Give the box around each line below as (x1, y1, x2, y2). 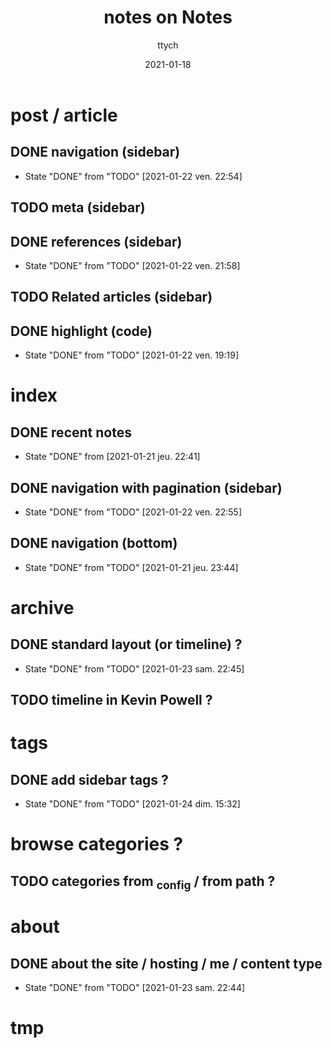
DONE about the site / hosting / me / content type (10, 955, 323, 972)
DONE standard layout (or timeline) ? (10, 636, 243, 653)
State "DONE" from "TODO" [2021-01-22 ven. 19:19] (24, 349, 240, 361)
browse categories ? (10, 833, 184, 856)
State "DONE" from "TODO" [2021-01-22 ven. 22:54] (24, 170, 243, 182)
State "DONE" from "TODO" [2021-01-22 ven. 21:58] (24, 259, 241, 271)
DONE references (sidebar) (10, 233, 183, 250)
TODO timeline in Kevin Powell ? (10, 692, 213, 709)
